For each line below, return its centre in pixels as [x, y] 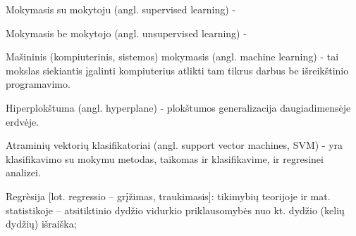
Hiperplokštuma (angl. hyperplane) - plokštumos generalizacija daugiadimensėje [178, 107]
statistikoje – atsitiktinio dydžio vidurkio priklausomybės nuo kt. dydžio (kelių [175, 210]
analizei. [23, 172]
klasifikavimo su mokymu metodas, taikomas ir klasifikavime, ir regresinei [165, 158]
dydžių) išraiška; [41, 224]
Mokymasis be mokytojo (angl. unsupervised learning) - [126, 33]
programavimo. [38, 84]
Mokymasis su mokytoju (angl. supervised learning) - [121, 9]
